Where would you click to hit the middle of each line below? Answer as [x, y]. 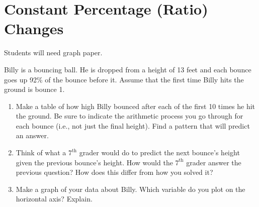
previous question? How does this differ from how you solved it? [114, 172]
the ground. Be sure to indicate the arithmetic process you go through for [129, 116]
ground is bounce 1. [34, 89]
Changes [34, 28]
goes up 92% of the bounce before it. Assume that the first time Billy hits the [124, 79]
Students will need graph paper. [53, 53]
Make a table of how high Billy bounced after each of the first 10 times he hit [136, 106]
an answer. [32, 135]
